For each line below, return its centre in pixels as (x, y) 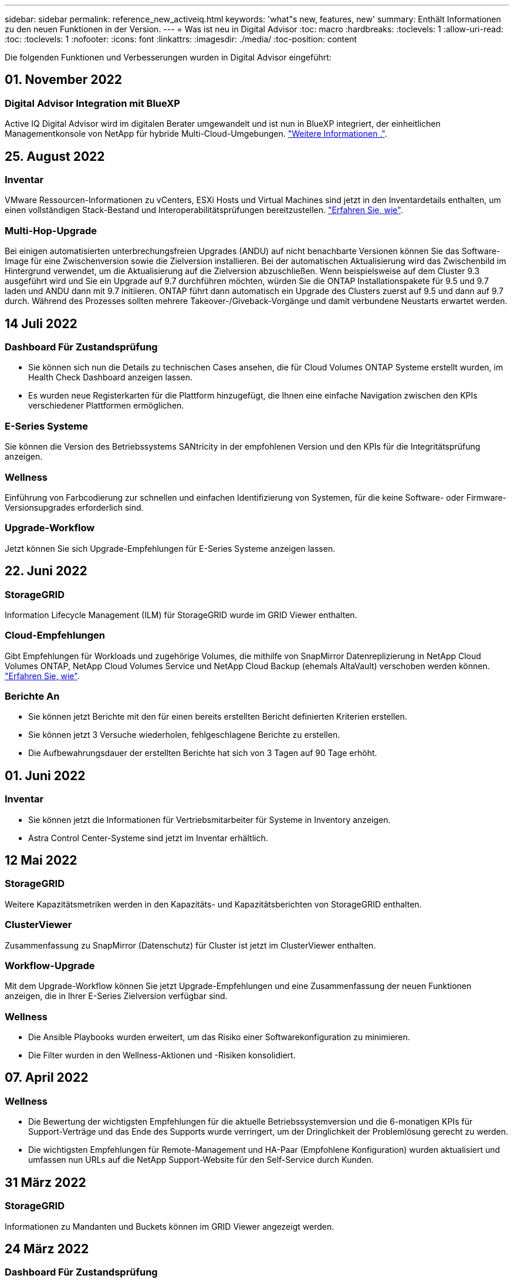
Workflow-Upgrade (50, 965)
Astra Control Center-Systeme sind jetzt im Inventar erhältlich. (148, 838)
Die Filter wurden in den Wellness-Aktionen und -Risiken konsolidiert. (162, 1055)
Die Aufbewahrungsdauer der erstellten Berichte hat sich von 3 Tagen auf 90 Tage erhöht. (203, 753)
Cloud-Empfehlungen (55, 635)
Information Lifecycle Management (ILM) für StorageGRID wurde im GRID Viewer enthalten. (181, 615)
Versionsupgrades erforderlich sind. (74, 507)
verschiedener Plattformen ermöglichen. (106, 406)
